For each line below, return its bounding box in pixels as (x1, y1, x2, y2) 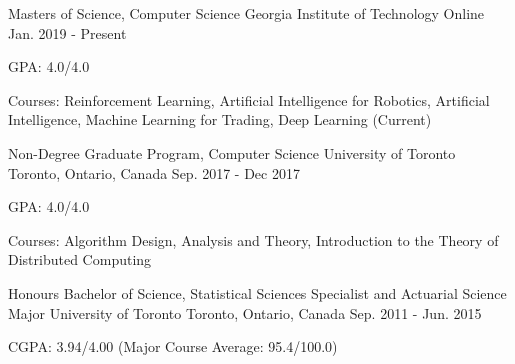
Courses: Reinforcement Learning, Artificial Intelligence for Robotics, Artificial (8, 89, 490, 110)
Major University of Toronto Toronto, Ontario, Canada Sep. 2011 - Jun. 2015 (8, 302, 482, 323)
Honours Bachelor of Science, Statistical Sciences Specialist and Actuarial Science (8, 282, 507, 303)
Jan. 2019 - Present (8, 22, 127, 43)
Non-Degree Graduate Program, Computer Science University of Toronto (8, 142, 456, 163)
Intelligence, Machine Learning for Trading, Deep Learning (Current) (8, 109, 432, 130)
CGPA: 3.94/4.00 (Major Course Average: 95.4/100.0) (8, 336, 338, 357)
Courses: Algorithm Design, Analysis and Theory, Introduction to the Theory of (8, 229, 499, 250)
